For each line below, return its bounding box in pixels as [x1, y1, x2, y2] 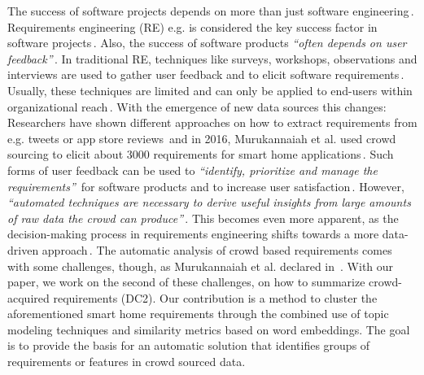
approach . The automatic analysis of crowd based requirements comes [42, 241, 392, 258]
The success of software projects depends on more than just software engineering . [7, 2, 414, 19]
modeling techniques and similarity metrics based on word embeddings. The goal [7, 320, 410, 338]
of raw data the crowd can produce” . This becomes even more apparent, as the [7, 209, 399, 226]
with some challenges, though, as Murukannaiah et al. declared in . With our [7, 257, 394, 274]
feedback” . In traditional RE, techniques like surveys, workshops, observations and [7, 50, 417, 67]
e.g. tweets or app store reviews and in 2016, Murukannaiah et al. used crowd [7, 129, 396, 146]
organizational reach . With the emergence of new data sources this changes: [7, 98, 387, 115]
